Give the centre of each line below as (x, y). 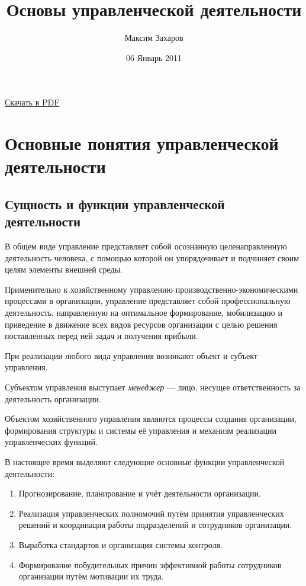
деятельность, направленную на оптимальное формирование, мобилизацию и (144, 313)
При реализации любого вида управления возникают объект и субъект (131, 355)
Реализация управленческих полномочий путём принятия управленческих (151, 513)
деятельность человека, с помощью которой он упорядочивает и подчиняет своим (152, 257)
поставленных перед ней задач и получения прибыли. (102, 336)
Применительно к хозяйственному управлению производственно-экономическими (152, 289)
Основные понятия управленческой (142, 143)
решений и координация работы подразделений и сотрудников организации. (155, 525)
